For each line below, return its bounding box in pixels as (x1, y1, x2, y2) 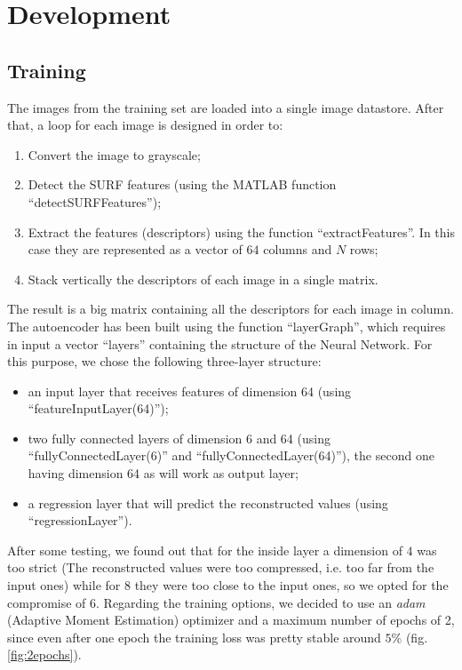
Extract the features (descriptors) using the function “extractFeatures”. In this (28, 222, 456, 241)
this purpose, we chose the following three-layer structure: (7, 352, 322, 371)
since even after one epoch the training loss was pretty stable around (7, 627, 381, 646)
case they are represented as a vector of (28, 240, 243, 259)
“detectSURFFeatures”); (28, 192, 162, 211)
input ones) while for (7, 576, 121, 594)
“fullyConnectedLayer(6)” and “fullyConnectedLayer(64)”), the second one (28, 446, 434, 465)
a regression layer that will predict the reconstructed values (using (28, 493, 388, 512)
